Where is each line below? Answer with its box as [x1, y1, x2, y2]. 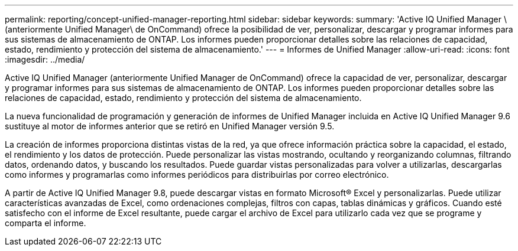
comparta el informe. [5, 218, 86, 228]
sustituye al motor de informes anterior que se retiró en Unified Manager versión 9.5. [5, 121, 335, 131]
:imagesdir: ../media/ [5, 54, 85, 64]
